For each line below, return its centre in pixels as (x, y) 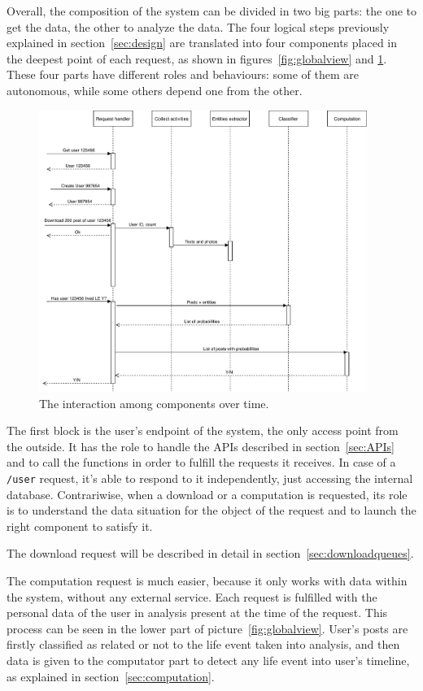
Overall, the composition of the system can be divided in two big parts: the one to (211, 11)
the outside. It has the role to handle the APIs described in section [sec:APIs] (201, 446)
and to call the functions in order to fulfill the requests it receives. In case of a (201, 462)
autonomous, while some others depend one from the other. (155, 90)
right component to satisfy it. (80, 526)
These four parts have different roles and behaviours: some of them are (183, 74)
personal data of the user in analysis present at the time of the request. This (197, 613)
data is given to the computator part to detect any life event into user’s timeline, (208, 661)
